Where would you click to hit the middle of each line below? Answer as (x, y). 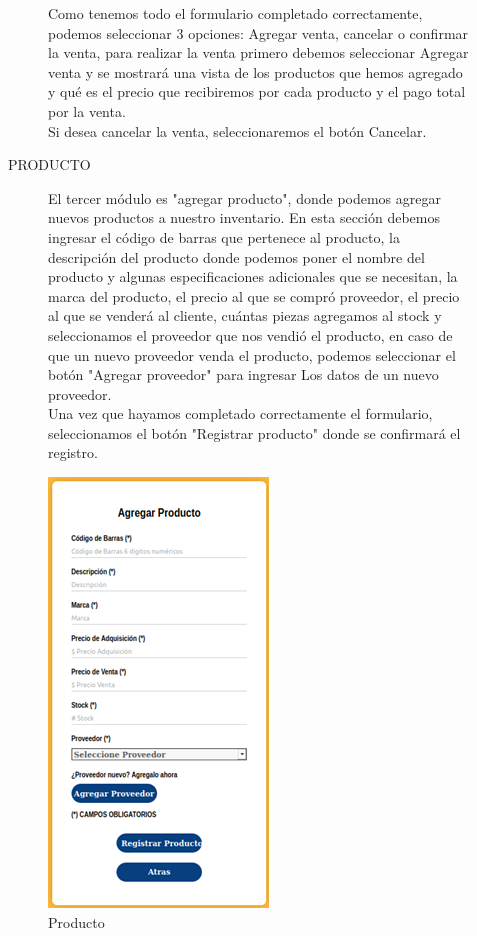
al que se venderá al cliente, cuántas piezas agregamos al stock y (245, 315)
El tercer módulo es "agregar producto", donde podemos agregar (244, 197)
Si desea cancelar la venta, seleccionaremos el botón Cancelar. (237, 130)
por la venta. (87, 110)
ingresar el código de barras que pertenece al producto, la (224, 236)
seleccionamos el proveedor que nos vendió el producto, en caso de (250, 334)
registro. (73, 452)
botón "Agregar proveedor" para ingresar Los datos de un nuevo (243, 374)
